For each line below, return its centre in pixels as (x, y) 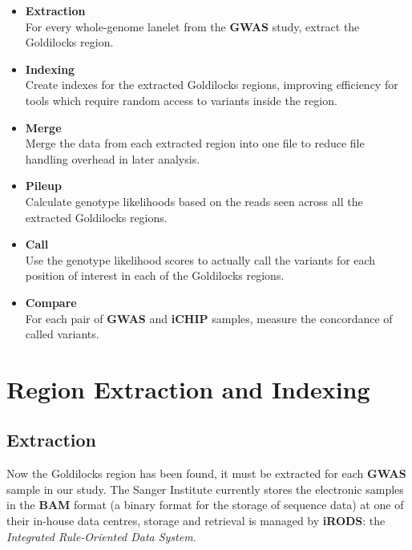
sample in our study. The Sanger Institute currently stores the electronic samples (205, 489)
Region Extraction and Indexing (188, 388)
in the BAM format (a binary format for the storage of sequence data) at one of (205, 505)
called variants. (62, 334)
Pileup (44, 186)
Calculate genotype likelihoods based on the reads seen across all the (194, 201)
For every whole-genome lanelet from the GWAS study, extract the (192, 26)
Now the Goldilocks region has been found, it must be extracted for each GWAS (206, 473)
